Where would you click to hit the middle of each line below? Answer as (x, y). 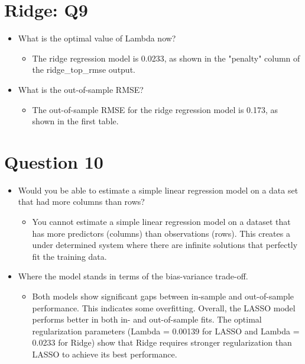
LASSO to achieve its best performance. (105, 354)
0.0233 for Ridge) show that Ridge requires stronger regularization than (162, 342)
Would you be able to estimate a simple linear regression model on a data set (158, 190)
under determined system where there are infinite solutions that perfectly (165, 245)
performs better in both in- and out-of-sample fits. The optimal (147, 319)
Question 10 (54, 161)
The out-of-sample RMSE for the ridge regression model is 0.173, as (155, 109)
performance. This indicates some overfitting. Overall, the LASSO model (164, 307)
